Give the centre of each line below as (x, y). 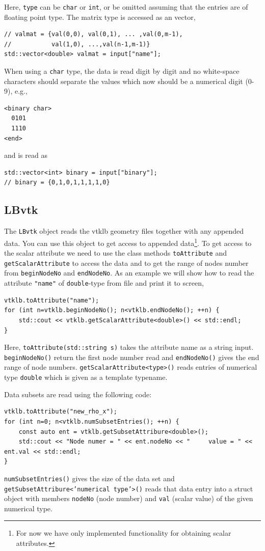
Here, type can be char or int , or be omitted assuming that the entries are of (126, 7)
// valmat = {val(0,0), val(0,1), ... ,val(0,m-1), (94, 34)
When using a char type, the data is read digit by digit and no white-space (122, 71)
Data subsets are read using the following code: (78, 394)
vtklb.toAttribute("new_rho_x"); (61, 412)
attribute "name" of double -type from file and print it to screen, (104, 283)
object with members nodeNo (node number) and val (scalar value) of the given (129, 498)
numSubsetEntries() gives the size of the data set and (89, 478)
